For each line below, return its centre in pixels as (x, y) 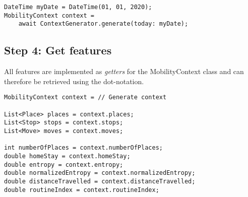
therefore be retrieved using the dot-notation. (74, 81)
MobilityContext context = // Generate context (85, 97)
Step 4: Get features (58, 50)
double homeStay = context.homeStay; (67, 156)
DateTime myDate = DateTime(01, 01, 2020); (78, 7)
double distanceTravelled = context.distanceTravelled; (100, 181)
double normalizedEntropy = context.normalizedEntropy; (100, 173)
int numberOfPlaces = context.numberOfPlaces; (83, 148)
